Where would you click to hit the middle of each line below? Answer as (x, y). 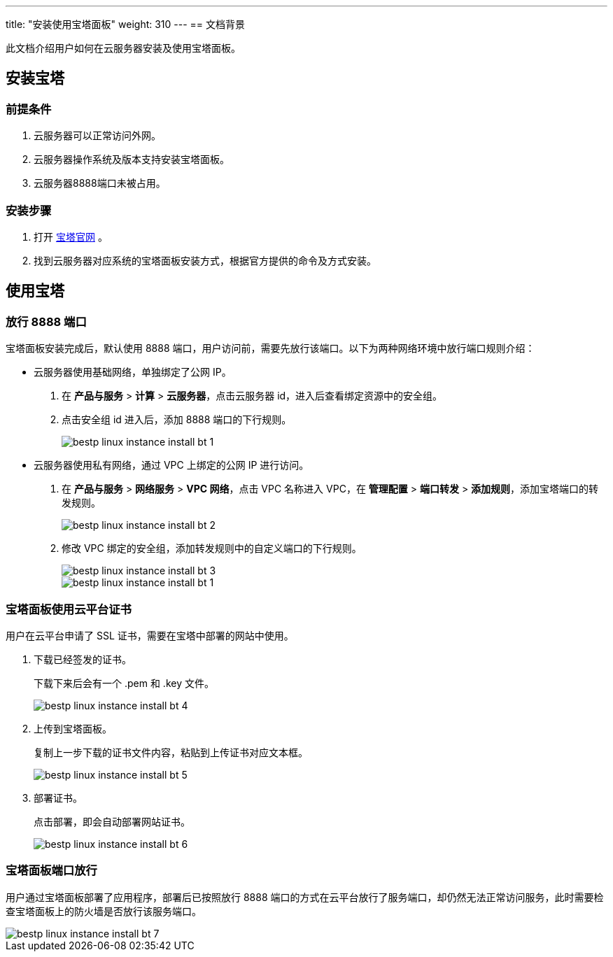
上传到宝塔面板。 (73, 728)
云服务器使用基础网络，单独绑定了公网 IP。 (133, 372)
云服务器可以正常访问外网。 (97, 136)
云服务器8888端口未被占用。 (100, 183)
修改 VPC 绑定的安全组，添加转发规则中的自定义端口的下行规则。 (212, 548)
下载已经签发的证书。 (83, 659)
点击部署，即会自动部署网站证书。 (112, 821)
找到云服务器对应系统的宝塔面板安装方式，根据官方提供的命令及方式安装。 (205, 260)
